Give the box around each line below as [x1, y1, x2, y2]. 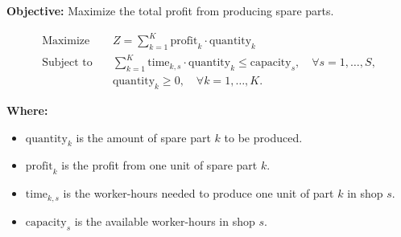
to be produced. [224, 129, 303, 145]
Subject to [42, 57, 93, 69]
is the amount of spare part [76, 129, 211, 145]
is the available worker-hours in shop [74, 212, 255, 229]
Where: [6, 102, 48, 119]
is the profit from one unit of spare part [61, 157, 258, 174]
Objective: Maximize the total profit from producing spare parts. [6, 2, 334, 18]
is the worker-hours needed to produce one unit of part [63, 185, 334, 202]
